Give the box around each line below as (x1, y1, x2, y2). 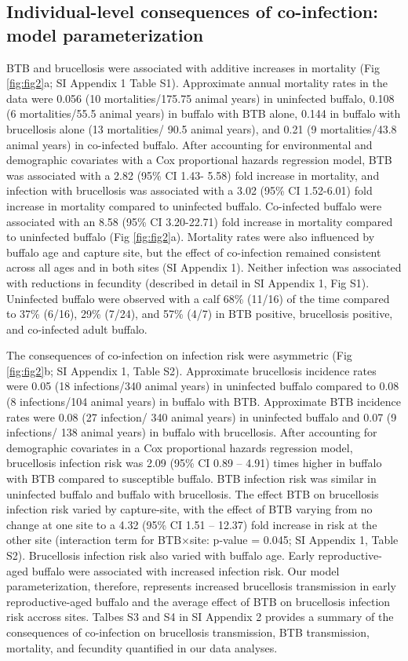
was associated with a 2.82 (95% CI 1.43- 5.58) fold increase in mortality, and (6, 166, 380, 183)
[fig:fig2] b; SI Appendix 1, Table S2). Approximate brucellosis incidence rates (6, 362, 377, 378)
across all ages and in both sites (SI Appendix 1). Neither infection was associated (6, 259, 402, 276)
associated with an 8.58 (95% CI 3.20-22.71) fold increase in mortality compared (6, 213, 393, 229)
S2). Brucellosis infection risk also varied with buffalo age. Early (6, 547, 315, 563)
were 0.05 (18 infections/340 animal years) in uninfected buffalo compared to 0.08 (6, 378, 399, 394)
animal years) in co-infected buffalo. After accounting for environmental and (6, 136, 373, 152)
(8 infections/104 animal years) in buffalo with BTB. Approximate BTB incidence (6, 393, 402, 410)
